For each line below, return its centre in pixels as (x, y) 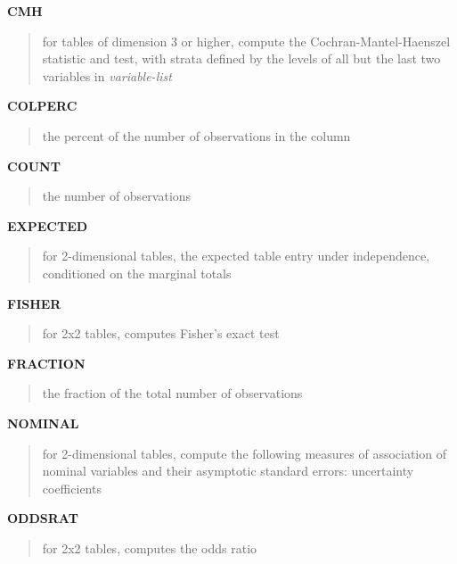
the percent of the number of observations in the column (196, 135)
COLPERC (42, 106)
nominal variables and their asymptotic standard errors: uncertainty (228, 471)
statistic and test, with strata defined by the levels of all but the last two (241, 58)
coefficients (72, 488)
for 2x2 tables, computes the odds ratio (150, 547)
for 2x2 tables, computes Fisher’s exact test (161, 333)
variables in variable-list (107, 75)
